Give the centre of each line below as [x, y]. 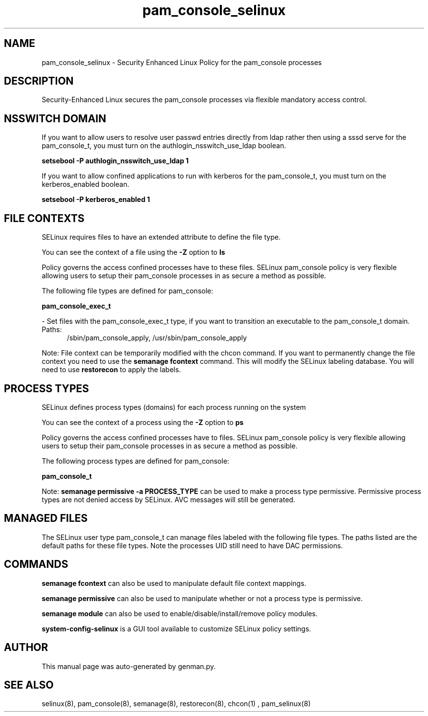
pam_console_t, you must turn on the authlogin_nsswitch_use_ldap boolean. [164, 146]
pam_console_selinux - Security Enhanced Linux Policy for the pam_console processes [182, 62]
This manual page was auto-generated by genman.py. [129, 666]
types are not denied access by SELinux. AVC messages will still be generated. [169, 499]
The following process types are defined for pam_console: [136, 461]
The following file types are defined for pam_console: [128, 291]
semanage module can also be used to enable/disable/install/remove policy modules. [180, 613]
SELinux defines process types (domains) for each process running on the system [174, 407]
